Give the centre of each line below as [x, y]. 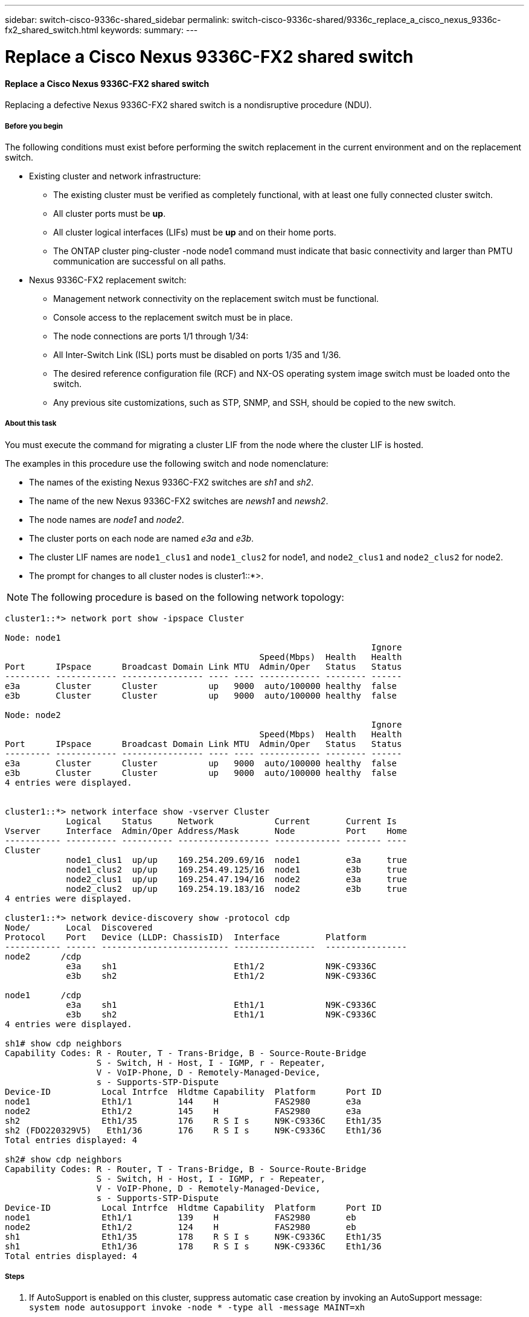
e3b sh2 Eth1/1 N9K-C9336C [221, 1014]
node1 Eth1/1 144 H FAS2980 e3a [183, 1101]
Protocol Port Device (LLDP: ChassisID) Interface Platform [186, 937]
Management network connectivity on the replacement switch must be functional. [216, 298]
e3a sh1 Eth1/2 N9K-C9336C [221, 966]
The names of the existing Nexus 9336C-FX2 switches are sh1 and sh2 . [172, 482]
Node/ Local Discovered [79, 927]
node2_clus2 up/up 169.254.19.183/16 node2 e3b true [236, 889]
